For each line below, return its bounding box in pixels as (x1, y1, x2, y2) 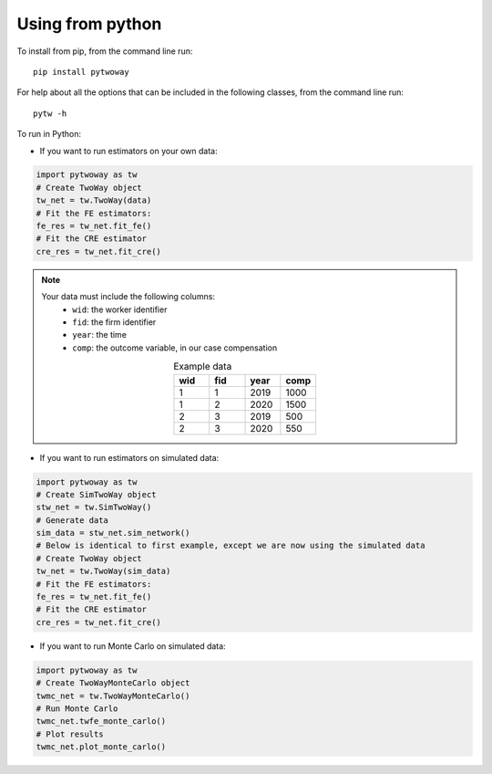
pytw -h (33, 108, 67, 119)
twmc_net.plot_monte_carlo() (36, 742, 167, 752)
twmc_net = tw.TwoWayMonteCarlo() (36, 690, 190, 701)
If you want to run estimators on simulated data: (39, 452, 220, 463)
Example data (173, 361, 232, 373)
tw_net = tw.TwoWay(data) (36, 195, 152, 205)
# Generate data (36, 515, 109, 525)
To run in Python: (16, 129, 82, 140)
